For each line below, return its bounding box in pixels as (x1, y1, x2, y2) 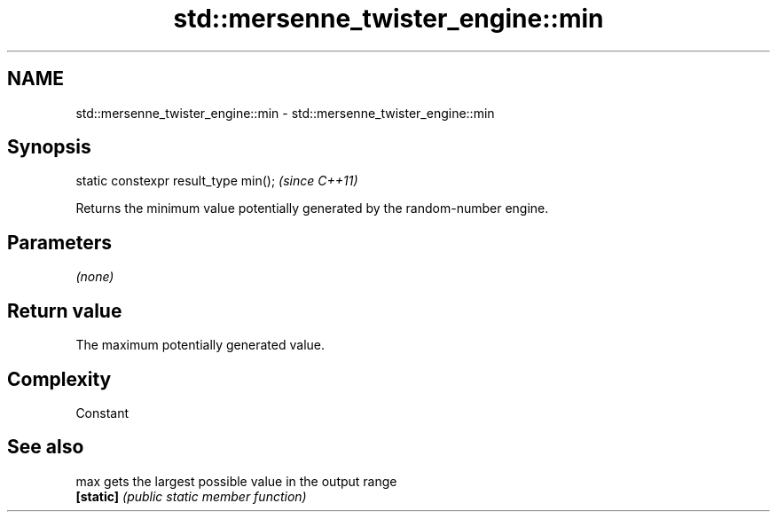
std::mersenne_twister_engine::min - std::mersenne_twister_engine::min (75, 105, 495, 121)
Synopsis (7, 136, 91, 159)
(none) (75, 269, 114, 285)
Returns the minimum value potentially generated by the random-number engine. (75, 201, 549, 216)
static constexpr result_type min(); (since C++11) (75, 173, 358, 189)
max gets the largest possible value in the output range (75, 473, 397, 489)
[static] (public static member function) (75, 488, 307, 504)
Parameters (7, 231, 112, 254)
